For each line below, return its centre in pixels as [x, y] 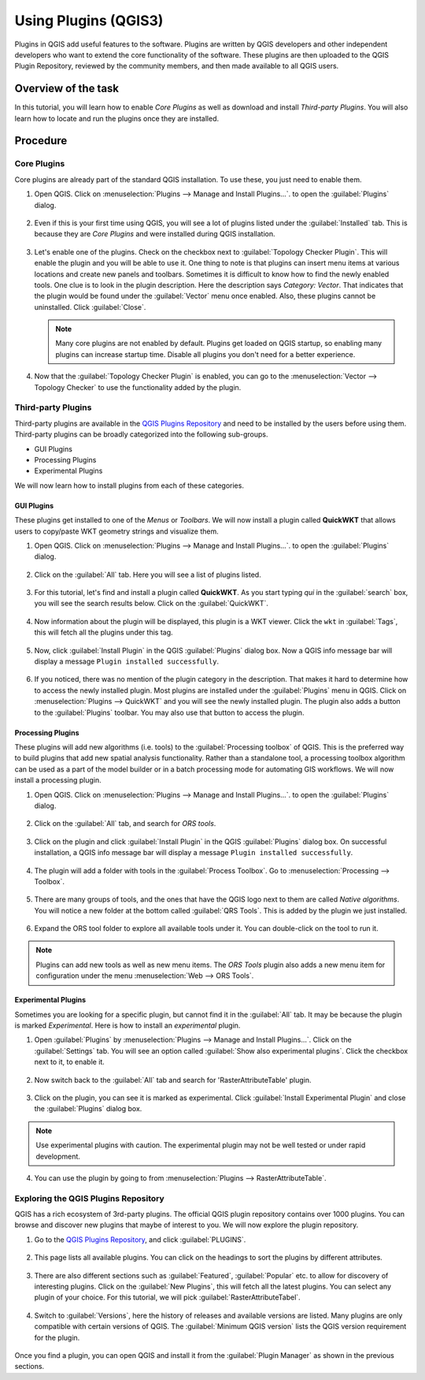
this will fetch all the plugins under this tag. [103, 632]
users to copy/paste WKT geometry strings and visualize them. [117, 531]
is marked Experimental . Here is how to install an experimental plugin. [128, 1025]
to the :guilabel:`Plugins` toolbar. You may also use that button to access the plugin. [169, 712]
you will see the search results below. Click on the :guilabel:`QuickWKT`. [152, 604]
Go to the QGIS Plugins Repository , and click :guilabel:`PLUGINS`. [140, 1239]
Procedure [41, 141]
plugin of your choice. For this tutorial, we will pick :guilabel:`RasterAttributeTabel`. [167, 1297]
